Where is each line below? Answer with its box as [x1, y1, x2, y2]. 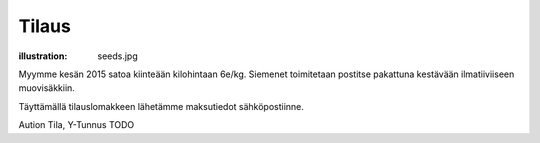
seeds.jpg [97, 50, 139, 62]
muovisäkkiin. [18, 82, 75, 94]
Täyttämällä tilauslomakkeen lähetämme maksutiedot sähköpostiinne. [18, 100, 305, 112]
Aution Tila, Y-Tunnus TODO [18, 119, 135, 131]
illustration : [18, 50, 68, 62]
